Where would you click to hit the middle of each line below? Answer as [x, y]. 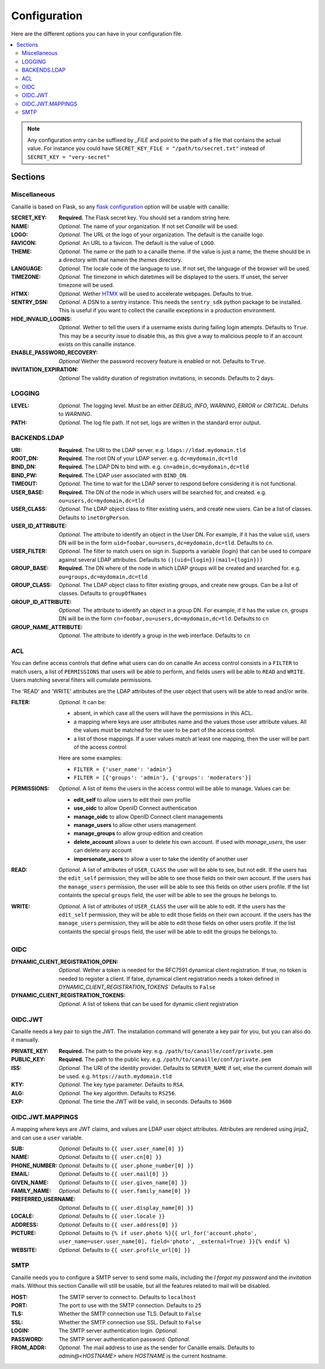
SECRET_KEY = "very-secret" [69, 157]
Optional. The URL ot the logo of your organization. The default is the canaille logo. [162, 234]
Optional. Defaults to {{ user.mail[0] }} [113, 1174]
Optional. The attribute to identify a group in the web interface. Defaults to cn [154, 635]
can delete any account [103, 851]
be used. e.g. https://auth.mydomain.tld [115, 1076]
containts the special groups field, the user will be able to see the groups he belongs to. [168, 895]
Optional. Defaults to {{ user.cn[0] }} [110, 1157]
